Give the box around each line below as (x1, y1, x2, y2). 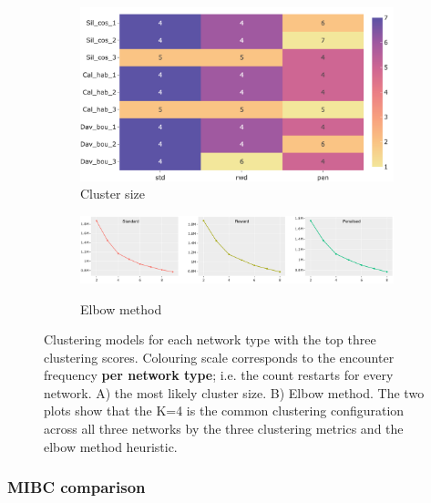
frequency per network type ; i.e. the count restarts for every (44, 365, 394, 385)
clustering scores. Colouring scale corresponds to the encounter (44, 347, 395, 366)
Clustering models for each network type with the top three (44, 330, 376, 349)
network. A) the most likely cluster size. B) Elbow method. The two (44, 383, 425, 402)
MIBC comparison (7, 476, 146, 498)
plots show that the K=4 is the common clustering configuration (44, 401, 405, 420)
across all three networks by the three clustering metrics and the (44, 419, 404, 438)
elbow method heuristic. (44, 436, 178, 456)
